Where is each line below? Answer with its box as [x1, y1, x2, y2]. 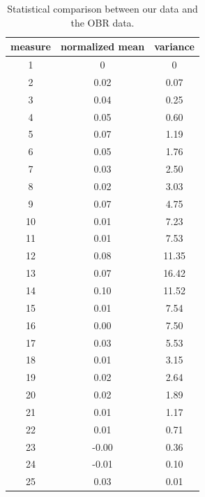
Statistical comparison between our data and [7, 1, 198, 15]
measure [10, 39, 51, 54]
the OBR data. [70, 15, 135, 29]
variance [154, 39, 195, 54]
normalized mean [60, 39, 145, 54]
